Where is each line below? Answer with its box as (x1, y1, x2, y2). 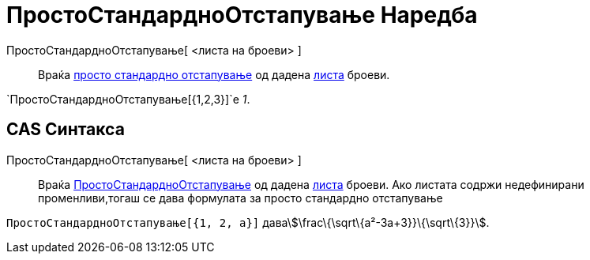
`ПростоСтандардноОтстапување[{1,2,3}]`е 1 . (6, 92, 250, 106)
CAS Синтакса (6, 119, 125, 140)
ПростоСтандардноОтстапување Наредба (6, 2, 478, 28)
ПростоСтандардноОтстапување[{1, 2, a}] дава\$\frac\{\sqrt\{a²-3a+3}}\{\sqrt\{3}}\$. (6, 215, 490, 229)
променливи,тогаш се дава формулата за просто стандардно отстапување (38, 190, 443, 205)
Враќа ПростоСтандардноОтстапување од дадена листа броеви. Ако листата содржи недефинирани (38, 177, 584, 191)
